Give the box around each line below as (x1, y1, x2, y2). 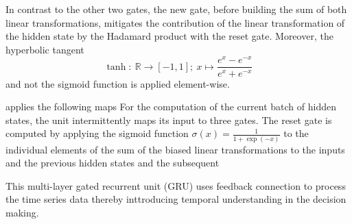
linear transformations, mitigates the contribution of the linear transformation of (5, 15, 345, 29)
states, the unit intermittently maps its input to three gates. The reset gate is (5, 112, 332, 127)
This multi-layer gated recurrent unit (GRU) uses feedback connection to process (5, 178, 346, 192)
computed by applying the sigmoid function (5, 126, 189, 140)
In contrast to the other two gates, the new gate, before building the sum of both (5, 2, 347, 16)
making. (5, 205, 39, 219)
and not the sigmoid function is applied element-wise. (5, 76, 230, 90)
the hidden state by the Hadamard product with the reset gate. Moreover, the (5, 29, 333, 43)
